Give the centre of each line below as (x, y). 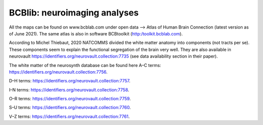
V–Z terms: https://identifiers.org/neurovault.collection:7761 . (69, 116)
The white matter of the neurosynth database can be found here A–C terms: (85, 65)
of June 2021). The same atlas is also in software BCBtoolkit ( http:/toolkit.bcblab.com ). (96, 33)
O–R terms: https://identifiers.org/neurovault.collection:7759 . (70, 99)
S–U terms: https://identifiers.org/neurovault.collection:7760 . (70, 108)
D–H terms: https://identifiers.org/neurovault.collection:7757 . (70, 81)
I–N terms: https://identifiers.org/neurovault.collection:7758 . (69, 90)
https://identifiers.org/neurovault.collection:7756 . (58, 72)
